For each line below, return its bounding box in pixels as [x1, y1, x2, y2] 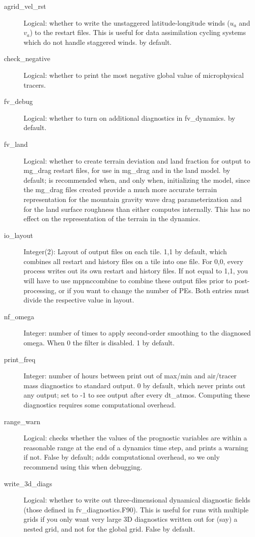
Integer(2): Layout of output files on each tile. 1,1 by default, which [24, 246, 227, 257]
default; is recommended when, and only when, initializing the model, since [24, 174, 251, 185]
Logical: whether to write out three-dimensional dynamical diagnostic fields [24, 495, 251, 505]
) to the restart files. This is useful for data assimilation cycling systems [29, 27, 246, 37]
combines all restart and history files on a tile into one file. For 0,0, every [24, 256, 244, 266]
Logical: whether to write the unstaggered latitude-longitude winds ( [24, 17, 230, 28]
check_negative [4, 53, 51, 64]
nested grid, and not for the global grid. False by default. [24, 523, 195, 534]
